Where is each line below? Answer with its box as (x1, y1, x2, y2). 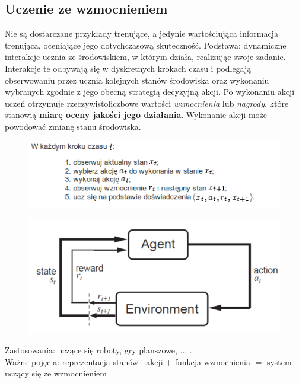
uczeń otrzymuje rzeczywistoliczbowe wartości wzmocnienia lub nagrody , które (5, 97, 289, 109)
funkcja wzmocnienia (174, 355, 250, 368)
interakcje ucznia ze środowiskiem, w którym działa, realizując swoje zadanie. (5, 50, 286, 63)
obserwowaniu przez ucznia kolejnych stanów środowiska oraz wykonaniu (5, 74, 269, 86)
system (266, 355, 292, 368)
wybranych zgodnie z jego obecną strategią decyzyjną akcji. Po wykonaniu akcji (5, 85, 295, 98)
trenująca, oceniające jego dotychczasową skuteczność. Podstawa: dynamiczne (5, 39, 287, 51)
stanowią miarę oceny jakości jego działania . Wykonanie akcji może (5, 108, 267, 121)
